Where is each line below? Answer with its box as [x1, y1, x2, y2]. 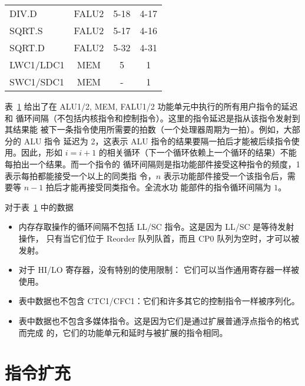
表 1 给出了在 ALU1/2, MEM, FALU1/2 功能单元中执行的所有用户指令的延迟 [5, 100, 298, 112]
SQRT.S [9, 24, 43, 37]
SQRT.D [9, 41, 45, 54]
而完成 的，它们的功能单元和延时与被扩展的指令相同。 [18, 326, 228, 338]
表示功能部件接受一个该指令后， [163, 169, 287, 182]
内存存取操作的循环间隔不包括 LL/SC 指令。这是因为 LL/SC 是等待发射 [18, 220, 294, 233]
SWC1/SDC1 [9, 75, 65, 88]
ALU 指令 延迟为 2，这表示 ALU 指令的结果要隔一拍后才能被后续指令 [24, 134, 291, 147]
